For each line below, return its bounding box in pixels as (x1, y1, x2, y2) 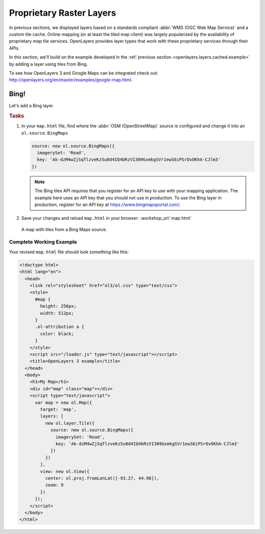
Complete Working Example (9, 238, 77, 245)
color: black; (40, 331, 74, 336)
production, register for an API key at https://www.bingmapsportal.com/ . (34, 202, 181, 208)
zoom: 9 (45, 482, 64, 488)
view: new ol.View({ (40, 469, 90, 474)
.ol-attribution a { (35, 324, 84, 329)
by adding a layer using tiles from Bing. (9, 61, 88, 67)
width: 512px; (40, 310, 74, 316)
